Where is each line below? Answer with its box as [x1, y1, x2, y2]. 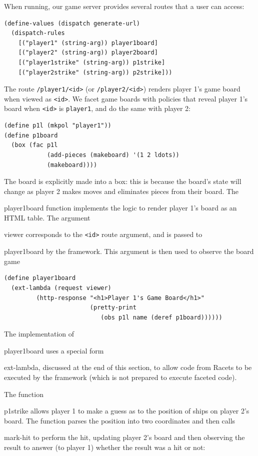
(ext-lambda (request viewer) [11, 284, 111, 291]
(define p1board [4, 131, 58, 139]
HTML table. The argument [4, 212, 90, 222]
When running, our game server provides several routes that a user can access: [4, 1, 244, 11]
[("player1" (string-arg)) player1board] [18, 39, 158, 46]
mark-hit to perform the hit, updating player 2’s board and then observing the [4, 432, 245, 442]
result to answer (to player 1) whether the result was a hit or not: [4, 442, 205, 452]
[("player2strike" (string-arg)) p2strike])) [18, 68, 172, 76]
